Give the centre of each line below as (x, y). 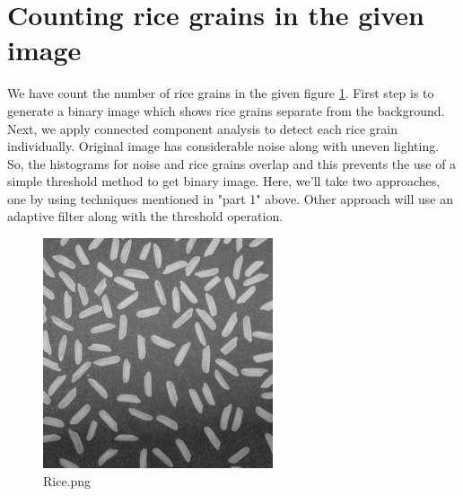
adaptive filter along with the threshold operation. (145, 216)
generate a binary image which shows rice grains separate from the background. (226, 110)
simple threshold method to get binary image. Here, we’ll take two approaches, (224, 181)
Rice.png (67, 480)
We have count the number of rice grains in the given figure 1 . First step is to (221, 93)
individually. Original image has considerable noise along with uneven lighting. (223, 146)
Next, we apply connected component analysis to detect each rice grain (202, 128)
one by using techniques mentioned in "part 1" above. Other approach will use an (230, 198)
